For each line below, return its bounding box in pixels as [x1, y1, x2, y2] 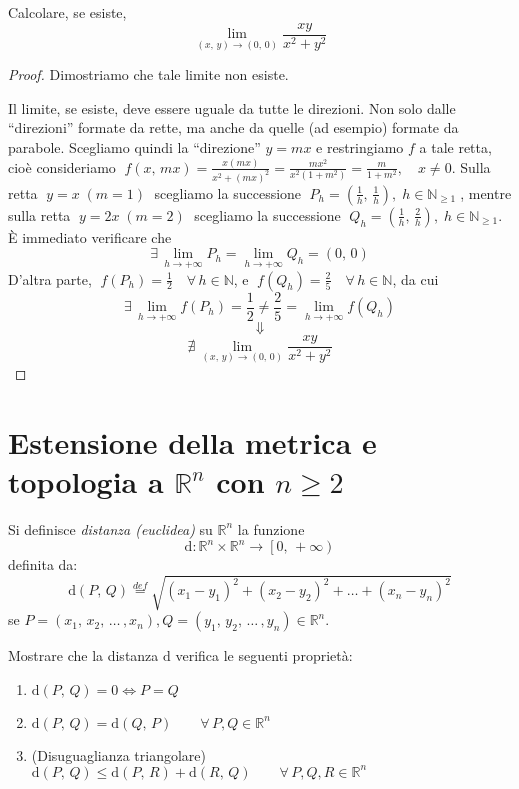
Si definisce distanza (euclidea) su [8, 518, 213, 539]
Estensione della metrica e [8, 421, 377, 462]
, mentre [460, 182, 512, 203]
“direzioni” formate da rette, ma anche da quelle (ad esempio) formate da [8, 117, 459, 138]
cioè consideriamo [8, 156, 116, 177]
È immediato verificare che [8, 226, 172, 247]
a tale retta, [419, 137, 492, 158]
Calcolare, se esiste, [8, 2, 127, 22]
